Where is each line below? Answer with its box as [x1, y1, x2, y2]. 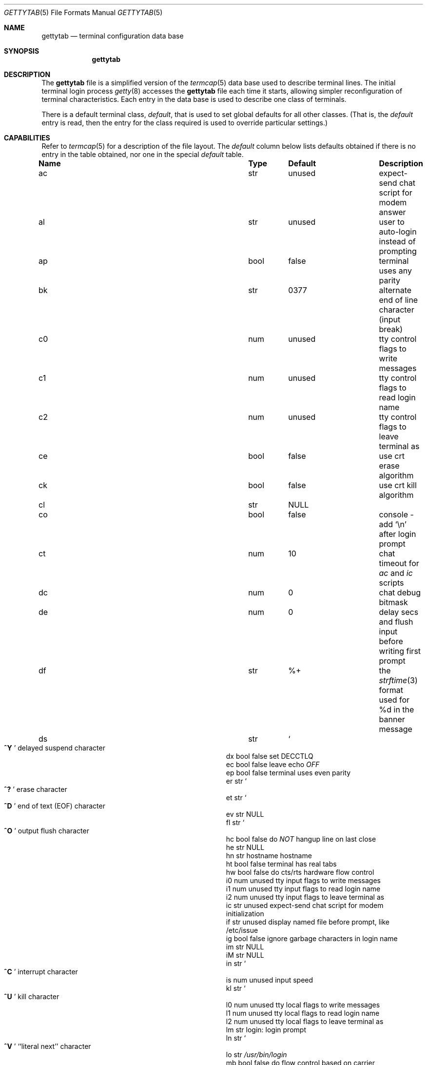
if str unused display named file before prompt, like [226, 918, 390, 926]
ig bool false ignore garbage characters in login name [226, 934, 398, 943]
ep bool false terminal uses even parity [226, 769, 351, 777]
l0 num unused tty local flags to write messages [226, 1001, 380, 1009]
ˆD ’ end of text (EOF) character [4, 802, 105, 810]
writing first [379, 646, 421, 656]
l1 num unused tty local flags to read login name [226, 1009, 380, 1017]
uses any [379, 266, 412, 276]
